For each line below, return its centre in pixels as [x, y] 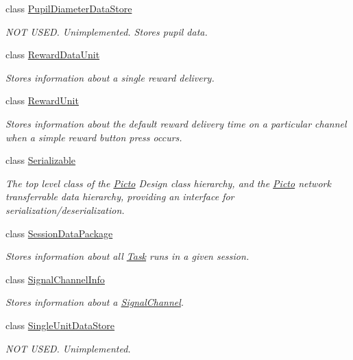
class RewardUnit [42, 100]
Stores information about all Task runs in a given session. [127, 256]
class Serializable [41, 160]
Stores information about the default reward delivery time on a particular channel [176, 123]
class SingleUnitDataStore [60, 325]
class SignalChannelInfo [55, 279]
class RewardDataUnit [53, 55]
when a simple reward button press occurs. [94, 137]
